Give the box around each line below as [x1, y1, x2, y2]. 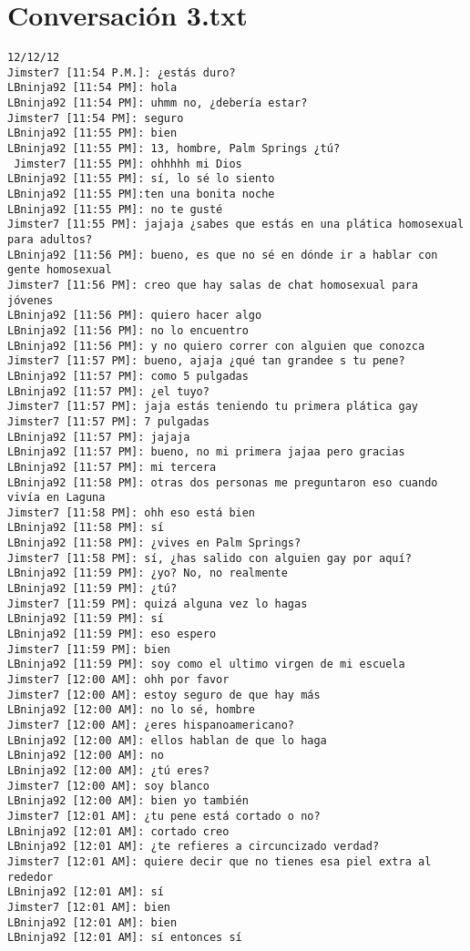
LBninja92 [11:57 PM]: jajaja [7, 430, 190, 444]
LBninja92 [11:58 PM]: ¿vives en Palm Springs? [7, 537, 301, 550]
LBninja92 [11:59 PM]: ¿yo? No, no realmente [7, 567, 288, 580]
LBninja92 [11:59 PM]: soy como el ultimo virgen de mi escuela [7, 658, 405, 671]
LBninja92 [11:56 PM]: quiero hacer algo [7, 309, 262, 322]
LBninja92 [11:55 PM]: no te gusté [7, 202, 223, 216]
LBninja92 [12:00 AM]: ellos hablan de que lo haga [7, 733, 327, 747]
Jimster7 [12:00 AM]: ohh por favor [7, 673, 230, 687]
